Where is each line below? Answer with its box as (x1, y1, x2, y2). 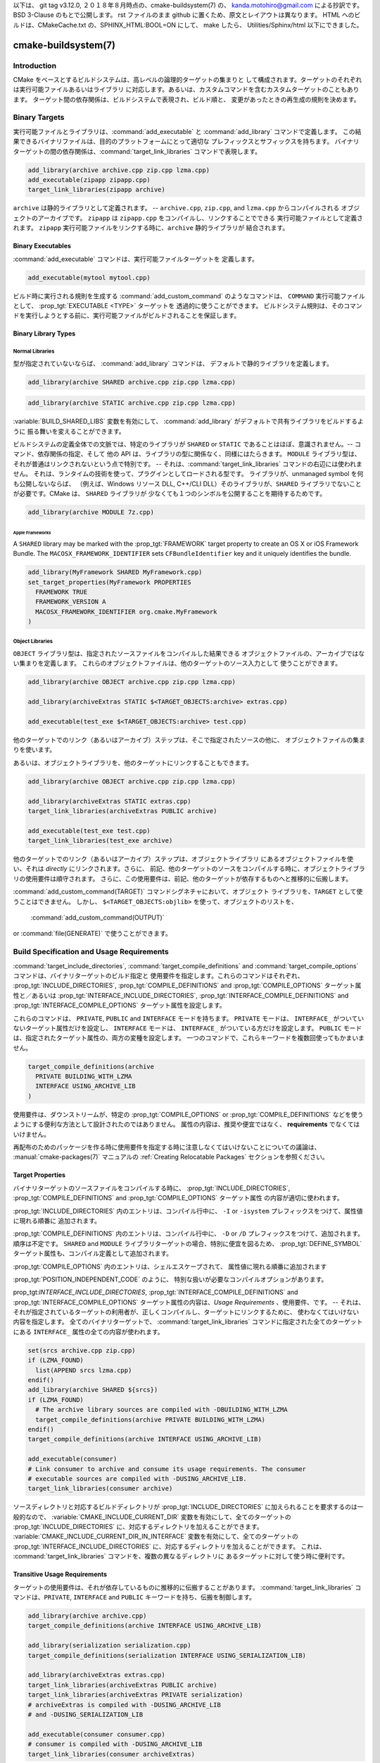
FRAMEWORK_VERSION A (35, 598, 106, 606)
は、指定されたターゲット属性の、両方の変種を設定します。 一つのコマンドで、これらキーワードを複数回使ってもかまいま (13, 1034, 365, 1042)
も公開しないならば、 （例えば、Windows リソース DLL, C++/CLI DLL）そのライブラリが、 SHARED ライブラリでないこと (13, 480, 362, 488)
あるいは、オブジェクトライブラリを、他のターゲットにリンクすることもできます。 (13, 758, 253, 767)
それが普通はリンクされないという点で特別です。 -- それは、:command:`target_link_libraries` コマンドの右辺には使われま (13, 459, 362, 468)
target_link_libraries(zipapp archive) (27, 185, 165, 194)
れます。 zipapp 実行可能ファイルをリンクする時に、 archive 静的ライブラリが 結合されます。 (13, 224, 289, 232)
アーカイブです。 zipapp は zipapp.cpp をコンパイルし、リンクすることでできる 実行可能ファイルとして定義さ (37, 214, 364, 222)
